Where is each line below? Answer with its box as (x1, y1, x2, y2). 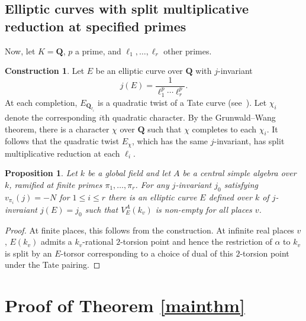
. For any (135, 178, 169, 190)
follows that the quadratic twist (5, 135, 120, 147)
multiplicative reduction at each (5, 147, 120, 159)
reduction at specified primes (5, 17, 186, 35)
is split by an (5, 247, 52, 259)
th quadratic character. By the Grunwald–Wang (102, 111, 276, 123)
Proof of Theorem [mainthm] (5, 293, 245, 317)
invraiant (5, 203, 37, 215)
